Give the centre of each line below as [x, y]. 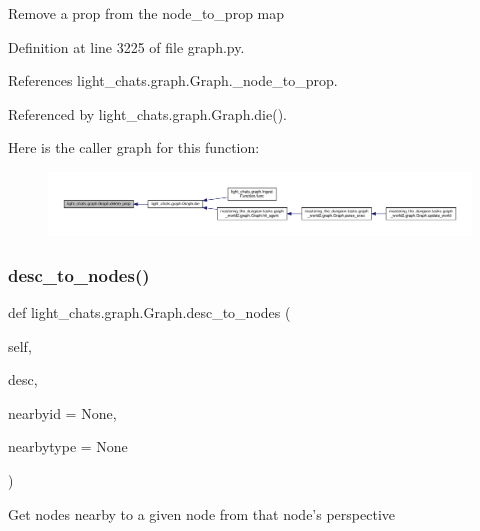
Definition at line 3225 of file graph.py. [126, 46]
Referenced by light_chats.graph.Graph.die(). [147, 113]
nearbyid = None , [62, 412]
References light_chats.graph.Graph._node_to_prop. [173, 80]
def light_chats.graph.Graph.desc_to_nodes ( [149, 311]
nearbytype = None [68, 446]
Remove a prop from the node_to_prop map [146, 13]
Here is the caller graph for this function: [134, 147]
